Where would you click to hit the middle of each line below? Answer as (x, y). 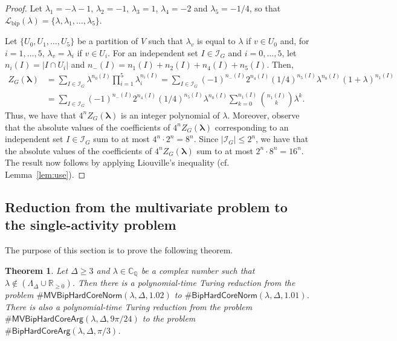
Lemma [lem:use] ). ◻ (45, 174)
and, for (295, 41)
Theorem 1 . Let (37, 270)
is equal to (216, 41)
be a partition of (108, 41)
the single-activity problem (91, 225)
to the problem (169, 318)
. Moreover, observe (263, 115)
